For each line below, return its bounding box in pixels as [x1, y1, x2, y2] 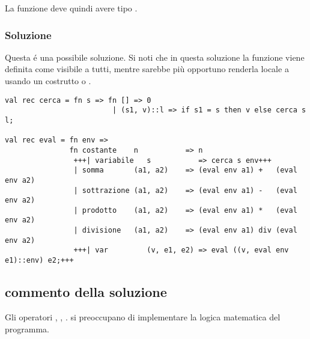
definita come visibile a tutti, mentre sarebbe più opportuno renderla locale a [5, 63, 289, 75]
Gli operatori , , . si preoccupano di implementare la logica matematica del [5, 310, 281, 323]
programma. [5, 322, 49, 335]
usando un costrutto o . [5, 75, 91, 87]
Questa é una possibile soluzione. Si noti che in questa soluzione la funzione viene [5, 50, 305, 63]
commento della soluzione [5, 282, 167, 301]
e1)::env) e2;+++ [5, 256, 74, 265]
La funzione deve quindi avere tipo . [5, 2, 138, 14]
